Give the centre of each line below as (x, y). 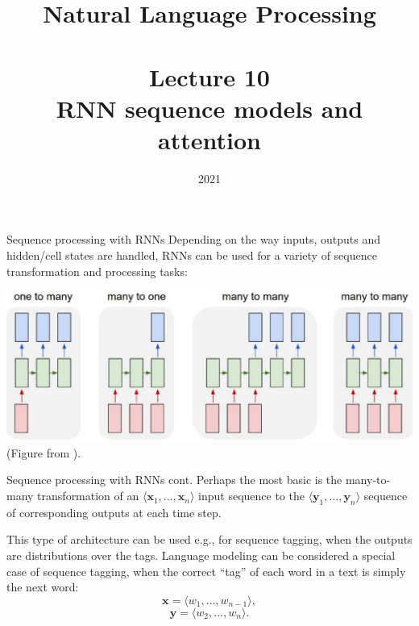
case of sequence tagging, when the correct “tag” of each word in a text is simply (206, 571)
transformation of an (88, 496)
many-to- (368, 480)
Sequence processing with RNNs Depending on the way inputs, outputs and (194, 239)
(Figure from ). (44, 452)
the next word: (43, 587)
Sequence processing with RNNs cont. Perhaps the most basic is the (174, 480)
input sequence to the (251, 496)
